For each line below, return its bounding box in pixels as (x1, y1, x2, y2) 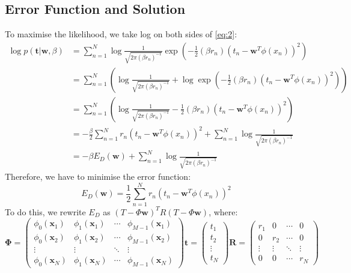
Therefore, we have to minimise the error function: (5, 170, 191, 183)
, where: (209, 205, 238, 218)
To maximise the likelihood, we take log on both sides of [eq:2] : (5, 28, 237, 40)
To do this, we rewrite (5, 205, 86, 218)
